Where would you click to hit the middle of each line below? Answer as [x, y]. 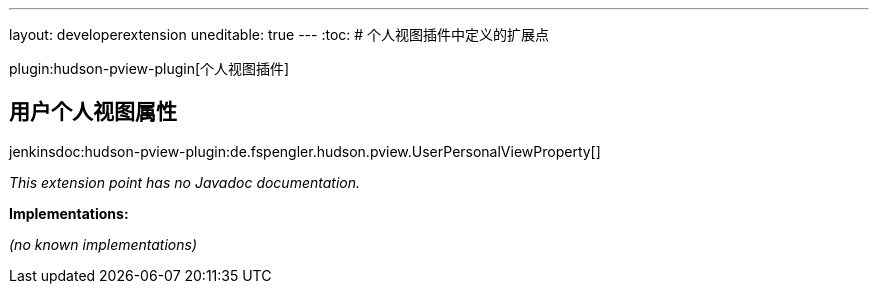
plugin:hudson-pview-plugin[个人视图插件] [149, 68]
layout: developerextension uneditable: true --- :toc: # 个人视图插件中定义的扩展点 [279, 34]
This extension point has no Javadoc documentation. [185, 182]
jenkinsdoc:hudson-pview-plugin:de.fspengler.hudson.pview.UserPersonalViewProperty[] [305, 151]
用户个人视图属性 [93, 112]
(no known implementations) [103, 244]
